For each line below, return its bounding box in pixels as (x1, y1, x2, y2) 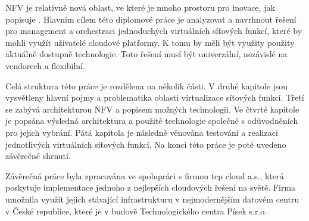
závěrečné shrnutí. (5, 150, 71, 162)
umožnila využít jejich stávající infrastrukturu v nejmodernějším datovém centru (5, 192, 299, 205)
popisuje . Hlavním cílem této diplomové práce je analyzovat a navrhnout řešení (5, 13, 296, 25)
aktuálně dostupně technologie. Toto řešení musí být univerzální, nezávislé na (5, 48, 288, 60)
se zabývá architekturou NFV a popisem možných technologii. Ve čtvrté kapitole (5, 102, 299, 115)
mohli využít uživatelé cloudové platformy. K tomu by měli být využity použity (5, 36, 295, 48)
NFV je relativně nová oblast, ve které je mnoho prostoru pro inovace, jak (5, 1, 275, 13)
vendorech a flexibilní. (5, 59, 85, 71)
